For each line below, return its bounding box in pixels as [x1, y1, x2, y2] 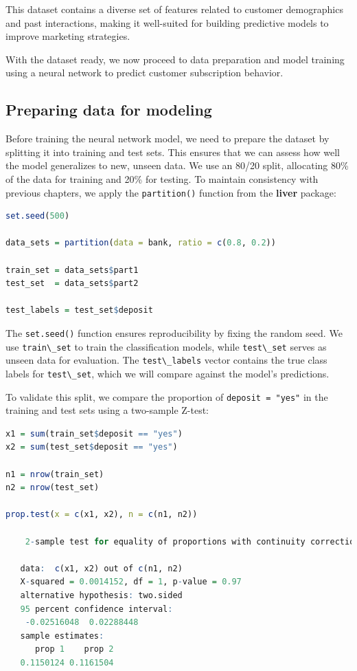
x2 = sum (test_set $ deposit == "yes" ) [5, 442, 178, 452]
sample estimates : [20, 630, 104, 641]
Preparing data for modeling [5, 99, 212, 120]
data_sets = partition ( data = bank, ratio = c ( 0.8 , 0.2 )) [5, 238, 276, 248]
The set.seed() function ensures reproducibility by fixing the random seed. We [5, 325, 343, 340]
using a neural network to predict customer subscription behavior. [5, 65, 284, 80]
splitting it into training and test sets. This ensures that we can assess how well [5, 144, 340, 159]
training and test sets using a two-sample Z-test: [5, 403, 209, 417]
